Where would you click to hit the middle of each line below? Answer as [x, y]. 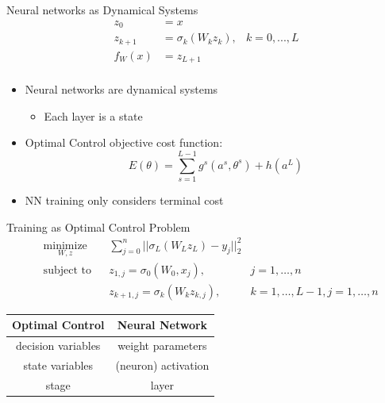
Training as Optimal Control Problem [98, 226]
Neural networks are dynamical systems [121, 89]
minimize [65, 246]
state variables [58, 365]
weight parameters [162, 345]
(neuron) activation [162, 365]
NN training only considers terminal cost [124, 200]
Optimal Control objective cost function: [124, 142]
